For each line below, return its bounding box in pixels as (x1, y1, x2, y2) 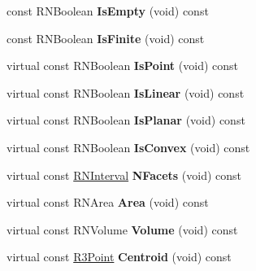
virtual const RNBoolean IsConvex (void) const (7, 138, 250, 155)
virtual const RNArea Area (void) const (7, 194, 209, 211)
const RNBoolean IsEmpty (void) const (7, 2, 209, 19)
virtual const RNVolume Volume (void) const (7, 221, 238, 238)
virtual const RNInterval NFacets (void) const (7, 166, 241, 183)
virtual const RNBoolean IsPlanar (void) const (7, 111, 245, 129)
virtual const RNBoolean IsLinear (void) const (7, 84, 245, 101)
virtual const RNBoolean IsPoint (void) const (7, 57, 238, 74)
